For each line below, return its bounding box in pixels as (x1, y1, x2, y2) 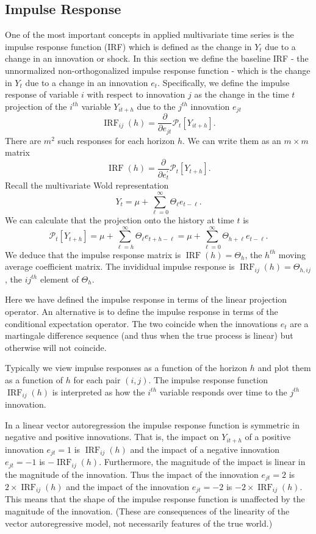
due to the (137, 99, 176, 112)
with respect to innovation (87, 88, 185, 101)
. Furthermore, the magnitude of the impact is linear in (99, 455, 306, 468)
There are (5, 134, 41, 146)
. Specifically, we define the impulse (157, 76, 290, 88)
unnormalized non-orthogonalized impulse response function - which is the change (5, 63, 311, 76)
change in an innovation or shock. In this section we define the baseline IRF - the (5, 52, 309, 65)
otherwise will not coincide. (5, 341, 107, 353)
